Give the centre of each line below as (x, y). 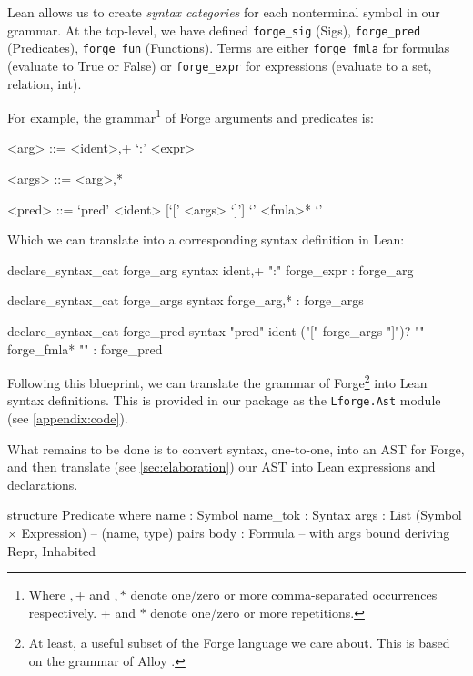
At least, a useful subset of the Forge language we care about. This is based (239, 643)
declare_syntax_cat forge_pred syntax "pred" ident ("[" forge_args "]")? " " (216, 330)
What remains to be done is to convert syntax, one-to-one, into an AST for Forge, (236, 448)
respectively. (63, 612)
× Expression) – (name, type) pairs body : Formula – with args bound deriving (229, 533)
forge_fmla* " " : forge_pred (85, 348)
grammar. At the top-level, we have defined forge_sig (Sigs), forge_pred (214, 30)
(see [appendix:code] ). (68, 418)
